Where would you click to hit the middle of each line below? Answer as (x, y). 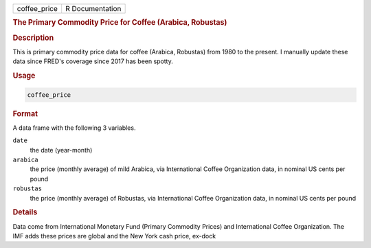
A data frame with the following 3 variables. (74, 128)
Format (25, 113)
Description (33, 38)
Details (25, 212)
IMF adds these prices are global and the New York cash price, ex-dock (114, 236)
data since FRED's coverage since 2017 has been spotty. (93, 61)
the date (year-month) (61, 150)
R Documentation (93, 9)
